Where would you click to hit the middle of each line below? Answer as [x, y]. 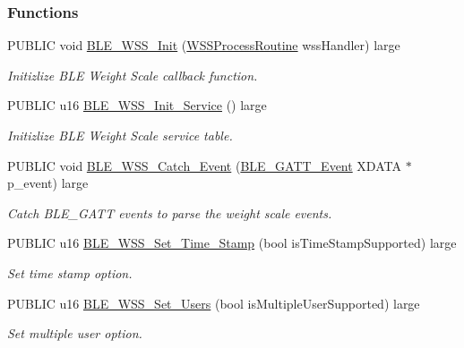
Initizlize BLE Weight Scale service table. [120, 135]
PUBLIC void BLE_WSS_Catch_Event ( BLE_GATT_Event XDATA [204, 165]
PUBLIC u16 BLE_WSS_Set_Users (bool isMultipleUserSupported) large [214, 303]
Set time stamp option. [70, 272]
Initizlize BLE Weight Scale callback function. [133, 75]
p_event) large [48, 183]
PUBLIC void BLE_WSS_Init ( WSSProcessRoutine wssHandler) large [204, 45]
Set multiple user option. [75, 333]
